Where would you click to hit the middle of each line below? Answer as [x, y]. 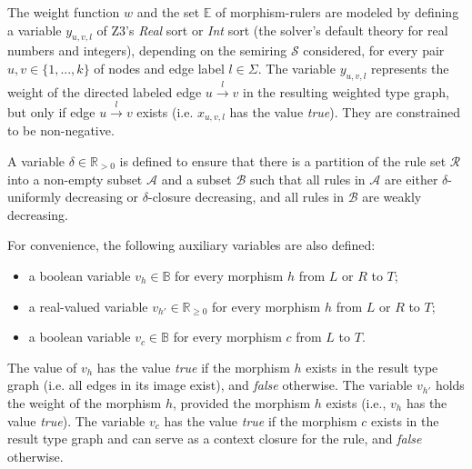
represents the [410, 68]
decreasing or [102, 197]
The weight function [64, 12]
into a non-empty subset [75, 179]
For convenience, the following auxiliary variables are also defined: [191, 245]
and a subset [196, 179]
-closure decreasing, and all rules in [246, 197]
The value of [42, 367]
